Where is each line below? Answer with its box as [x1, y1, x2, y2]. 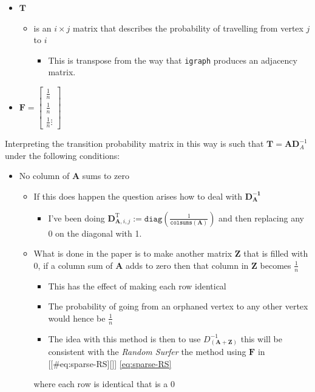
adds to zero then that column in [126, 259, 249, 271]
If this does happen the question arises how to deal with [33, 189, 243, 202]
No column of [19, 169, 70, 182]
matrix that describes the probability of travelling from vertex [72, 21, 303, 34]
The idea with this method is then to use [48, 332, 201, 345]
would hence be [48, 311, 106, 324]
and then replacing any [218, 211, 304, 224]
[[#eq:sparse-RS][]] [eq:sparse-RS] [48, 357, 172, 370]
